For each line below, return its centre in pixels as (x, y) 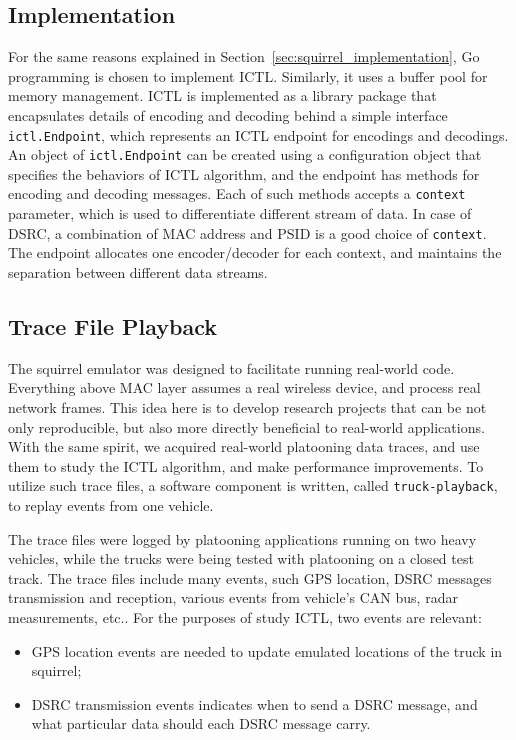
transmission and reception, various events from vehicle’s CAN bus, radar (233, 597)
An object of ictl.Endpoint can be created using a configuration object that (245, 154)
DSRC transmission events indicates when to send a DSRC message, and (254, 703)
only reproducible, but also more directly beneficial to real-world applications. (246, 426)
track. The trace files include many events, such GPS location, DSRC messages (250, 577)
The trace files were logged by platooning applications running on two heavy (242, 538)
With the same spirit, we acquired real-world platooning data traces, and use (244, 446)
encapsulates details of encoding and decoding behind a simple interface (228, 114)
